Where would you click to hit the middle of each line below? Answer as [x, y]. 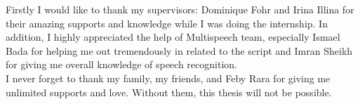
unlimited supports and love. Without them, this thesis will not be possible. [169, 92]
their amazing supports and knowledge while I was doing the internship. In [167, 23]
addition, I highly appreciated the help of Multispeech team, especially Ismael [173, 37]
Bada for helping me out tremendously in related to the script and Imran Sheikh [179, 50]
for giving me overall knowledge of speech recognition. [121, 64]
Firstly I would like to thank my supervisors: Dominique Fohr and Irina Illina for [180, 9]
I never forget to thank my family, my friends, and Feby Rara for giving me [168, 78]
